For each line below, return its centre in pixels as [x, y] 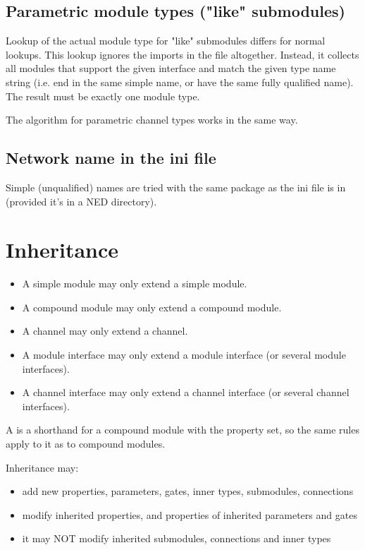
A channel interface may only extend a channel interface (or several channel [186, 392]
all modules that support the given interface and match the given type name [171, 68]
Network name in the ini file [111, 158]
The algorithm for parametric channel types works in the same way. [152, 120]
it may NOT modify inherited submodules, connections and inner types [177, 538]
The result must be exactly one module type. [103, 96]
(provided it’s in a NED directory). [81, 201]
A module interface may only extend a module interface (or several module [184, 355]
